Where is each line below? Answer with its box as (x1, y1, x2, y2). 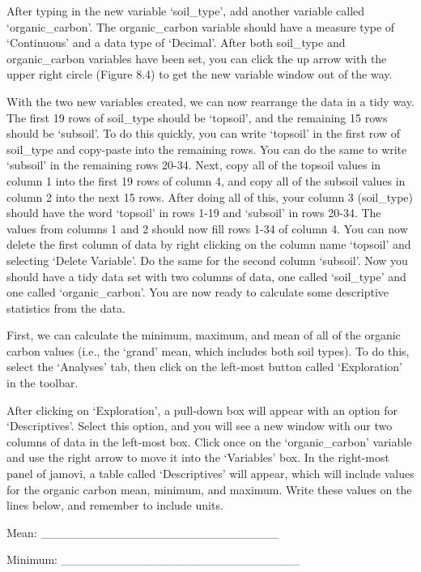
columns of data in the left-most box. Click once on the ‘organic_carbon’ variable (6, 433, 412, 450)
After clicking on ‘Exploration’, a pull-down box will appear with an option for (6, 401, 398, 418)
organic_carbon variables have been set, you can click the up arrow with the (6, 49, 387, 66)
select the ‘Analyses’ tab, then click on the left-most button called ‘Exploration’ (6, 358, 402, 375)
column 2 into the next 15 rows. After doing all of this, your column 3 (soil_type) (6, 188, 414, 205)
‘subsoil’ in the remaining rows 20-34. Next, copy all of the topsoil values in (6, 156, 381, 173)
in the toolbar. (6, 374, 79, 391)
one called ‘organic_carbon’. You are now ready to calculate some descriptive (6, 284, 389, 301)
